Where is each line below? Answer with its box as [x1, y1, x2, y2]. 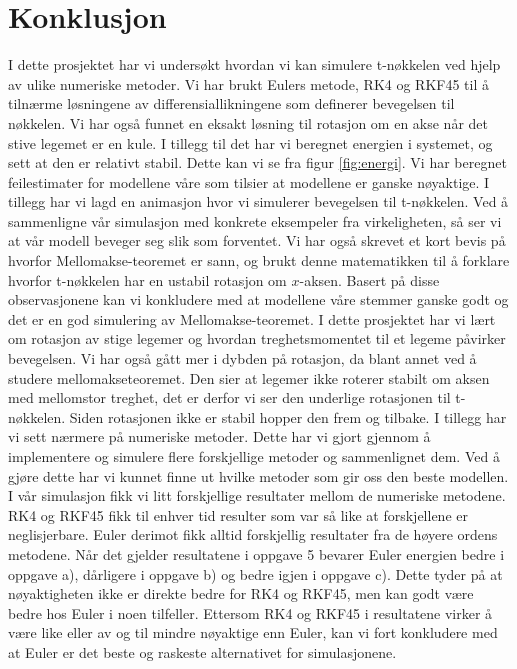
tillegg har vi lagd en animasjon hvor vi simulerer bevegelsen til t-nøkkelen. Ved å [8, 191, 509, 212]
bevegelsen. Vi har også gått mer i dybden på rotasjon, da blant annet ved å [8, 348, 477, 369]
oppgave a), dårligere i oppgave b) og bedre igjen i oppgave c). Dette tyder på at [8, 563, 503, 584]
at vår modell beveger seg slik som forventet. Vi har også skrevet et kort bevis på [8, 230, 506, 251]
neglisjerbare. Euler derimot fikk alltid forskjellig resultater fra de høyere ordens [8, 524, 498, 545]
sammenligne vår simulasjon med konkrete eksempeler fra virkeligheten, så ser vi [8, 210, 502, 231]
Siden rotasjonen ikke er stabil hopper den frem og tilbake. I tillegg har [69, 406, 507, 427]
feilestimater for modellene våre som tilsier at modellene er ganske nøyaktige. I [8, 171, 490, 192]
